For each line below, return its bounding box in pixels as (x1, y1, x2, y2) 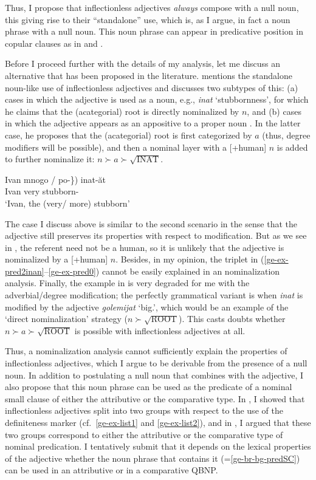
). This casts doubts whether (179, 312, 286, 325)
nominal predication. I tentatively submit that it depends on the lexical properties (5, 440, 311, 453)
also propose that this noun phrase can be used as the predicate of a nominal (5, 380, 292, 393)
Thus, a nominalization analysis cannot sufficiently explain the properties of (5, 345, 287, 357)
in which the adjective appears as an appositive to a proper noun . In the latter (5, 117, 301, 129)
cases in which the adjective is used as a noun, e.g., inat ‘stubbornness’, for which (5, 93, 309, 106)
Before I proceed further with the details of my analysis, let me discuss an (5, 57, 281, 70)
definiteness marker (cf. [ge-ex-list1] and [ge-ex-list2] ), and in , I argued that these (5, 416, 311, 428)
